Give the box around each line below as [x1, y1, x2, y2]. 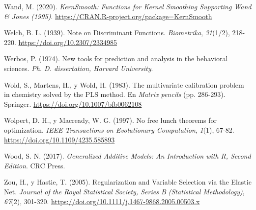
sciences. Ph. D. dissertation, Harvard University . [4, 63, 153, 73]
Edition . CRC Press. [4, 160, 65, 170]
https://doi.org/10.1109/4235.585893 [4, 134, 115, 144]
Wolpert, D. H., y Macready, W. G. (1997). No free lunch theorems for [4, 115, 217, 125]
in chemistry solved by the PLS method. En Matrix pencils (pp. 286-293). [4, 89, 226, 99]
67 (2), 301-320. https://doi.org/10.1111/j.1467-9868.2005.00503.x [4, 196, 200, 206]
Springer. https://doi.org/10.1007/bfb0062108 [4, 98, 142, 109]
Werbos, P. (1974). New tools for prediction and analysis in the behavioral [4, 53, 228, 64]
